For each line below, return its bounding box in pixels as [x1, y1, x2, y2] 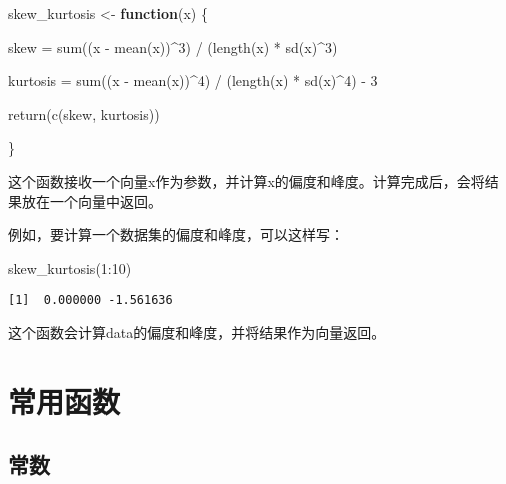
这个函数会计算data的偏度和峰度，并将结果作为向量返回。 [8, 322, 386, 342]
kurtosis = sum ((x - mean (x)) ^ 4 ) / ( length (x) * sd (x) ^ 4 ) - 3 [8, 70, 378, 91]
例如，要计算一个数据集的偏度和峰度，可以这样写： [8, 224, 344, 245]
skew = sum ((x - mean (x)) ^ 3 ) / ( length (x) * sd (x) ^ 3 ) [8, 36, 338, 57]
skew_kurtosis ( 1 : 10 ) [8, 257, 132, 278]
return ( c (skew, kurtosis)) [8, 103, 160, 124]
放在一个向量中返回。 [21, 190, 162, 211]
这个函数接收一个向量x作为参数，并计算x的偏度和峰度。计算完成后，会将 [8, 170, 485, 191]
